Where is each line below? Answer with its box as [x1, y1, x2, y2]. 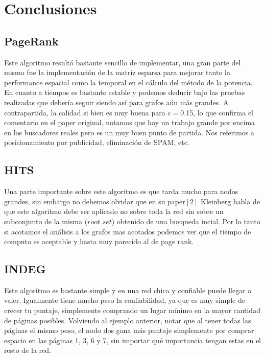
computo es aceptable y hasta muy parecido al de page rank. [4, 236, 194, 247]
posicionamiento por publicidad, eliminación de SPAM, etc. [4, 137, 189, 148]
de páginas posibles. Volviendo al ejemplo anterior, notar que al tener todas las [4, 315, 251, 325]
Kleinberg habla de [201, 196, 260, 206]
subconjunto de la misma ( [4, 216, 88, 226]
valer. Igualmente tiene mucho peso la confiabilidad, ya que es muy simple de [4, 295, 245, 305]
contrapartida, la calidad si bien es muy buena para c [4, 107, 171, 117]
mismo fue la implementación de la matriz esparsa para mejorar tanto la [4, 67, 230, 78]
